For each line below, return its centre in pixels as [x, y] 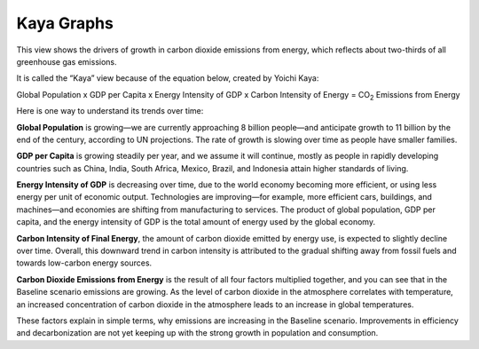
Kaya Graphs [65, 23]
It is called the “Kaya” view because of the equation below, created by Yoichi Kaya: [168, 78]
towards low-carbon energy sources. [84, 263]
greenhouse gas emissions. [67, 61]
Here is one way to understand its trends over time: [110, 111]
